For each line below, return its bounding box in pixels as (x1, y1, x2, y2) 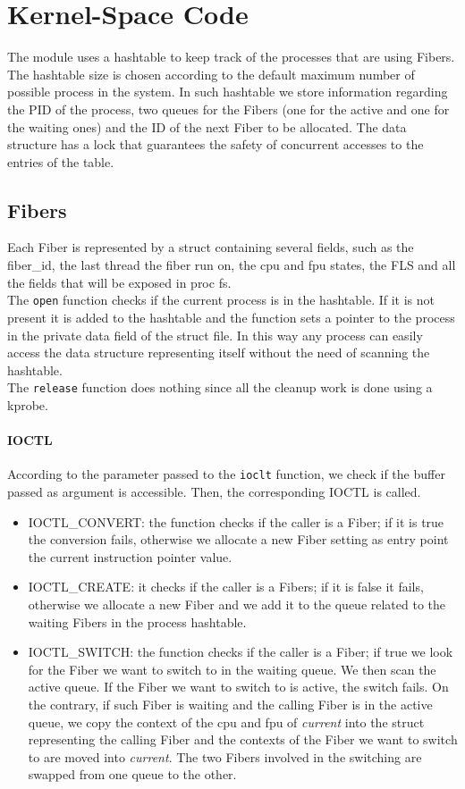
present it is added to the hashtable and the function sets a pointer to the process (7, 307, 455, 326)
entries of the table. (7, 152, 114, 171)
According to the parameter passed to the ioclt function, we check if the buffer (7, 465, 445, 483)
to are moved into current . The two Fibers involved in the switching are (28, 747, 422, 766)
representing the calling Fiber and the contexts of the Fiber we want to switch (28, 730, 458, 749)
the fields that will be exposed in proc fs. (7, 273, 232, 291)
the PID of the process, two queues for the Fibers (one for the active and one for (7, 99, 450, 118)
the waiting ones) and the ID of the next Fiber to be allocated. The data (7, 117, 407, 136)
